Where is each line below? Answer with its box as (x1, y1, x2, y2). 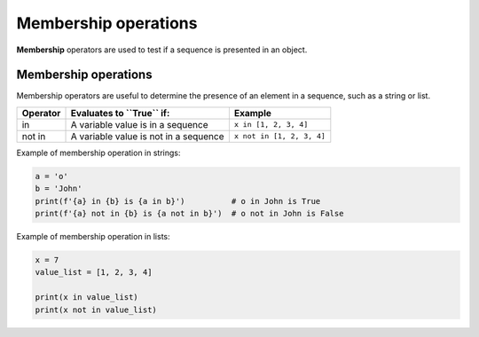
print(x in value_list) (35, 293, 139, 302)
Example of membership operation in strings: (16, 147, 181, 158)
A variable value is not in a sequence (70, 129, 224, 142)
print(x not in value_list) (35, 304, 157, 315)
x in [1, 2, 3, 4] (233, 120, 309, 129)
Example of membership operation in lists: (16, 231, 170, 241)
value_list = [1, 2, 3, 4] (35, 267, 153, 278)
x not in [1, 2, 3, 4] (233, 131, 326, 141)
